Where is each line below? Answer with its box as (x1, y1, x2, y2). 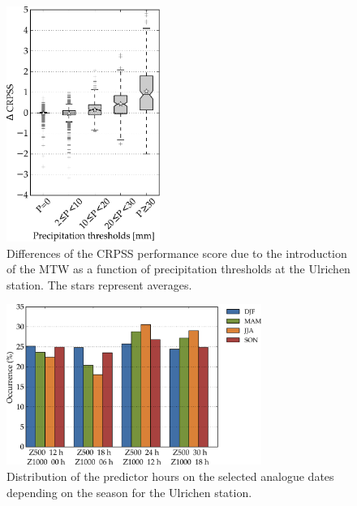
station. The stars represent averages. (6, 276, 192, 293)
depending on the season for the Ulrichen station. (6, 483, 252, 500)
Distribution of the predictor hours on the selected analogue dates (6, 467, 334, 484)
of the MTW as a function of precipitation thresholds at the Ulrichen (6, 260, 351, 277)
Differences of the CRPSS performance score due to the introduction (6, 244, 347, 261)
